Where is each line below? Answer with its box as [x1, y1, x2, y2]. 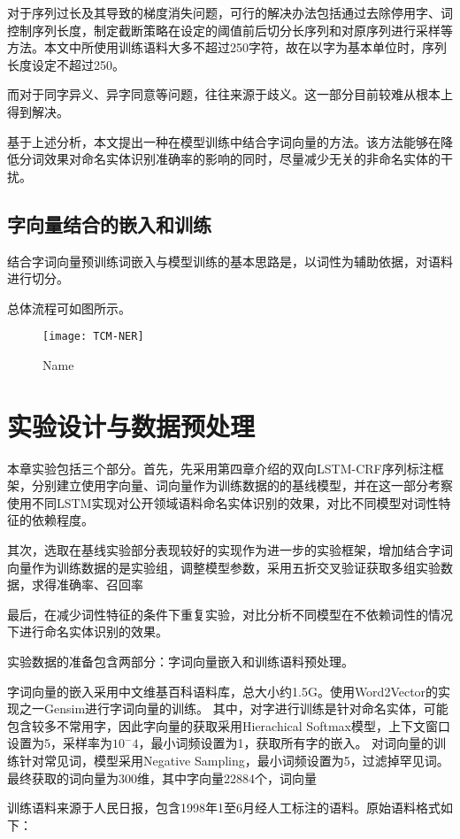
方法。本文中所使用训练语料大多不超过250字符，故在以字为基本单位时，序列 [7, 38, 447, 57]
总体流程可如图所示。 [7, 298, 131, 317]
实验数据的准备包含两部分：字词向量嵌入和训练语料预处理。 [7, 652, 354, 671]
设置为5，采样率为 [7, 734, 112, 752]
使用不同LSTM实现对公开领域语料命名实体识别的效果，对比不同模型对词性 [7, 493, 439, 512]
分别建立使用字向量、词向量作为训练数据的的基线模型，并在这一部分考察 [31, 476, 453, 495]
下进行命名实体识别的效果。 [7, 622, 168, 641]
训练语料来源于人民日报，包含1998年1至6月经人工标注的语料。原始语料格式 [7, 798, 441, 817]
